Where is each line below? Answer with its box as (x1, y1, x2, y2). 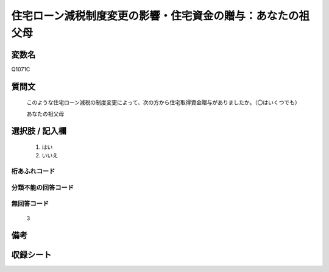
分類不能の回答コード (11, 183, 74, 191)
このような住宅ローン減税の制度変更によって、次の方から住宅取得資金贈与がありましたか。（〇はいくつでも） (26, 99, 301, 106)
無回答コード (11, 199, 49, 208)
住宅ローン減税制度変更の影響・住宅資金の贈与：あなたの (11, 9, 299, 23)
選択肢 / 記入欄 (11, 126, 67, 137)
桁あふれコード (11, 167, 55, 176)
